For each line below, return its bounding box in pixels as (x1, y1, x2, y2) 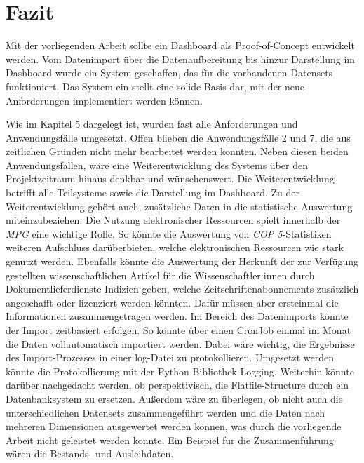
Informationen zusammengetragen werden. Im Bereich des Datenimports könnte (6, 309, 349, 323)
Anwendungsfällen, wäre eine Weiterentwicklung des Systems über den (6, 157, 308, 172)
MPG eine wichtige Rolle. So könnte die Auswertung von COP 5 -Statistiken (6, 226, 332, 241)
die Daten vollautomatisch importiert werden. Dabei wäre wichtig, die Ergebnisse (6, 336, 355, 351)
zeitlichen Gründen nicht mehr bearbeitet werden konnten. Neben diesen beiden (6, 144, 349, 159)
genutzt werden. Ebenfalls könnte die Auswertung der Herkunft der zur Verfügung (6, 254, 359, 269)
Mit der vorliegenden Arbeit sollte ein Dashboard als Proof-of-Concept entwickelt (6, 38, 355, 53)
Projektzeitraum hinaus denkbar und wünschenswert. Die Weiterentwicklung (6, 171, 335, 186)
